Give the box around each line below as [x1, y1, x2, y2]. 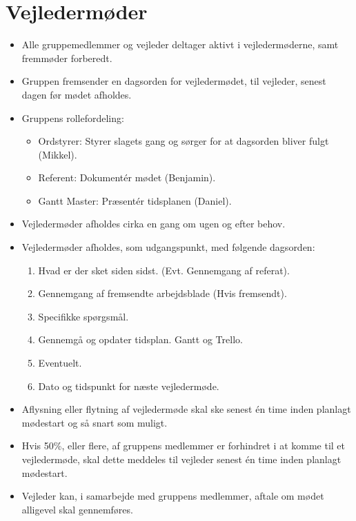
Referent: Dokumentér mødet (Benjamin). [38, 170, 216, 185]
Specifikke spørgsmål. [38, 309, 129, 323]
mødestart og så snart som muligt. [21, 415, 168, 429]
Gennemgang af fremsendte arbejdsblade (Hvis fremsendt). [38, 286, 287, 300]
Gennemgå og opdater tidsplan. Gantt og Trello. [38, 332, 243, 347]
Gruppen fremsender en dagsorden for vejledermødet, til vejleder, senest [21, 74, 326, 88]
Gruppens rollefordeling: [21, 110, 124, 125]
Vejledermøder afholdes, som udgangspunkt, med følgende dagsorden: [21, 240, 315, 254]
